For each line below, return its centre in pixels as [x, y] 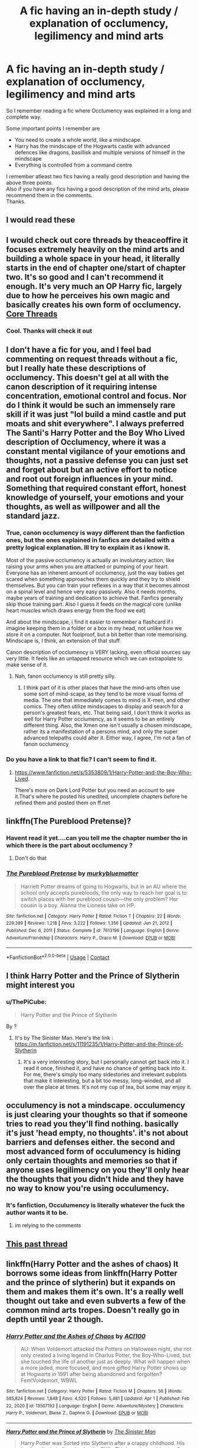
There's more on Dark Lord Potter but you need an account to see [95, 790]
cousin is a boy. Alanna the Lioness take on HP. [78, 905]
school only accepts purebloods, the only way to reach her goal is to [104, 892]
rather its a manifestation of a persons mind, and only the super [100, 732]
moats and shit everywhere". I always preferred [95, 424]
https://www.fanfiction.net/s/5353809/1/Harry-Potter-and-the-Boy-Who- [103, 772]
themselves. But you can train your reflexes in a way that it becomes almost [98, 585]
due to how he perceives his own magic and [88, 296]
